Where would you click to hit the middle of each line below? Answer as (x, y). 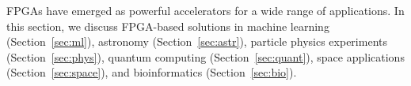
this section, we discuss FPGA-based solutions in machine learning (168, 26)
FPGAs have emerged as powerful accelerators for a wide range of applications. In (205, 10)
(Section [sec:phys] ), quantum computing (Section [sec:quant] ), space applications (205, 56)
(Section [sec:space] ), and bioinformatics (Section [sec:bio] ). (152, 72)
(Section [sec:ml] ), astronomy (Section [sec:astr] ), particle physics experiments (197, 41)
